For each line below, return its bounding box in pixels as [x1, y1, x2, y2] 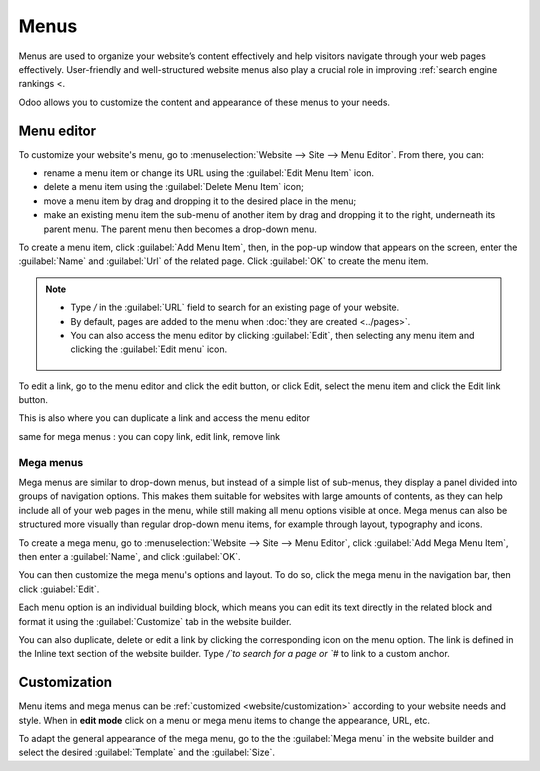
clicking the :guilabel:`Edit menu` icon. [70, 343, 228, 355]
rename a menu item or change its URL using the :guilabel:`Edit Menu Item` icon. [43, 167, 375, 179]
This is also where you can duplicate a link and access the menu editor [18, 412, 310, 424]
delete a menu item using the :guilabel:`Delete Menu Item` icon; [43, 181, 304, 193]
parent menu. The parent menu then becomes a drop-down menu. [43, 223, 317, 235]
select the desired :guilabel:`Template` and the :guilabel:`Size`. [18, 746, 275, 759]
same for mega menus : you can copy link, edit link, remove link [18, 430, 281, 442]
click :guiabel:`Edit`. [18, 583, 100, 595]
